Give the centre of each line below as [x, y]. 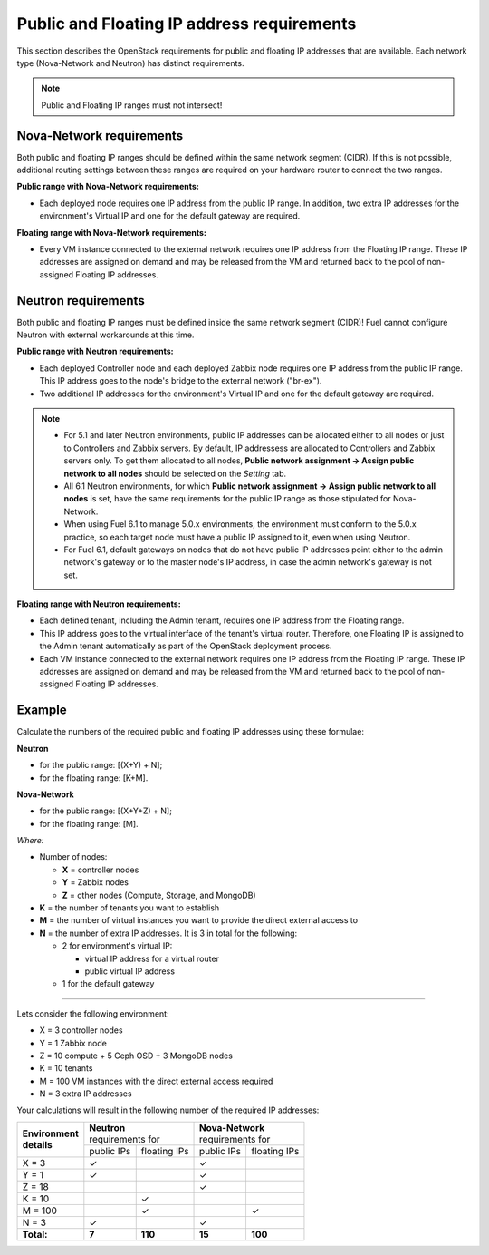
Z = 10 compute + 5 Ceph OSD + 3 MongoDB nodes [136, 1056]
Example [42, 710]
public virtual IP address [130, 971]
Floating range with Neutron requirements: [99, 604]
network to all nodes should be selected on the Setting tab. [175, 473]
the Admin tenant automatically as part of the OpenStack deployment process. [186, 646]
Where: [30, 841]
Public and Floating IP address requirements [187, 24]
